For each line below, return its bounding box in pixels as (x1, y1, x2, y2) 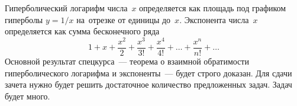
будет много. (5, 89, 50, 102)
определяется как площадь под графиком (139, 2, 286, 14)
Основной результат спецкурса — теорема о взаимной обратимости (5, 54, 249, 67)
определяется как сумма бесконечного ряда (5, 25, 160, 37)
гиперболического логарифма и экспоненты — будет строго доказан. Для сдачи (5, 66, 292, 79)
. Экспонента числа (179, 13, 249, 25)
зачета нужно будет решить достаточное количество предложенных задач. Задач (5, 78, 292, 91)
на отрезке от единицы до (76, 13, 171, 25)
